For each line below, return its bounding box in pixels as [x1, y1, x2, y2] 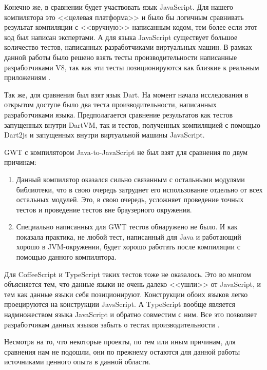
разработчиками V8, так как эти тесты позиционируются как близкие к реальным [4, 62, 259, 72]
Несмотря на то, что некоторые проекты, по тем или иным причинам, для [4, 336, 236, 347]
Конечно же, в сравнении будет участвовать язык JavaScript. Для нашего [4, 2, 234, 12]
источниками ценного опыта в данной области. [4, 356, 151, 367]
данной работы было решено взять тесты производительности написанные [4, 51, 237, 62]
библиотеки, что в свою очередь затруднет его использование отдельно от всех [16, 184, 263, 194]
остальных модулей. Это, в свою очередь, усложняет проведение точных [16, 194, 244, 205]
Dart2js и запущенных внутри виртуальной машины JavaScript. [4, 129, 205, 140]
